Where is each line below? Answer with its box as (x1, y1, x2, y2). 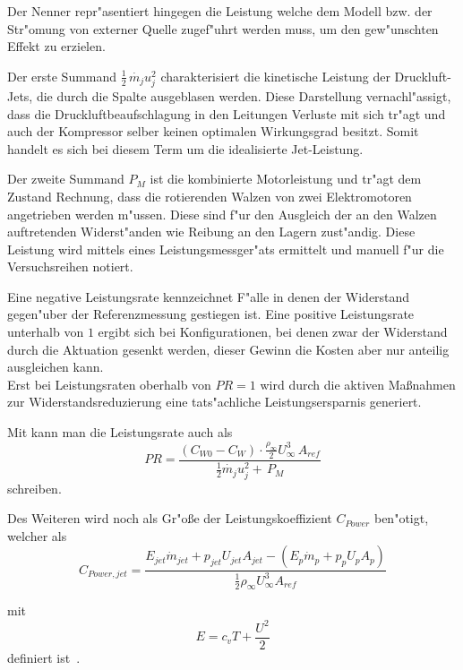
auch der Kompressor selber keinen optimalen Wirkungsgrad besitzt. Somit (7, 122, 419, 141)
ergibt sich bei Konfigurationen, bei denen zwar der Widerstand (98, 322, 448, 341)
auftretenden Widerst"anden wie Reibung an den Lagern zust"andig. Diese (7, 222, 416, 241)
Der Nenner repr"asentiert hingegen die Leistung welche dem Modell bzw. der (7, 2, 433, 20)
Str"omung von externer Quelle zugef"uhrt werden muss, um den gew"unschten (7, 19, 439, 38)
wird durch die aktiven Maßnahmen (260, 374, 456, 393)
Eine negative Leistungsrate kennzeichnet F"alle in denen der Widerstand (7, 287, 410, 305)
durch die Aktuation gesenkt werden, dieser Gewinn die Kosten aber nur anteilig (7, 339, 450, 358)
